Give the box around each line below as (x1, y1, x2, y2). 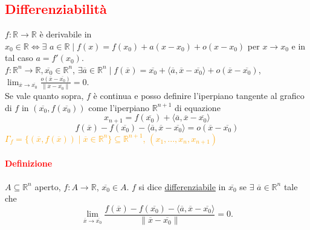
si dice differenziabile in (138, 180, 226, 193)
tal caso (5, 51, 33, 64)
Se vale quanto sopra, (5, 89, 84, 102)
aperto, (34, 180, 61, 193)
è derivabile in (39, 28, 92, 40)
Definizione (5, 157, 53, 170)
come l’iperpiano (88, 101, 150, 113)
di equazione (175, 101, 221, 113)
